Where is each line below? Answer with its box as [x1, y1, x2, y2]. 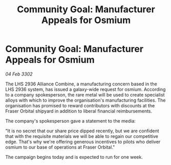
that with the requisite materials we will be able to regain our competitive [5, 133, 159, 139]
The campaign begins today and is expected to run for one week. [5, 154, 143, 160]
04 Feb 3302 [5, 70, 33, 77]
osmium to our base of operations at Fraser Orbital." [5, 144, 115, 150]
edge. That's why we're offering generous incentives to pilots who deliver [5, 138, 161, 145]
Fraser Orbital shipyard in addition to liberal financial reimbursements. [5, 108, 153, 114]
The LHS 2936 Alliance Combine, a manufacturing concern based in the [5, 81, 157, 87]
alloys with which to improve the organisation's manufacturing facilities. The [5, 97, 166, 103]
